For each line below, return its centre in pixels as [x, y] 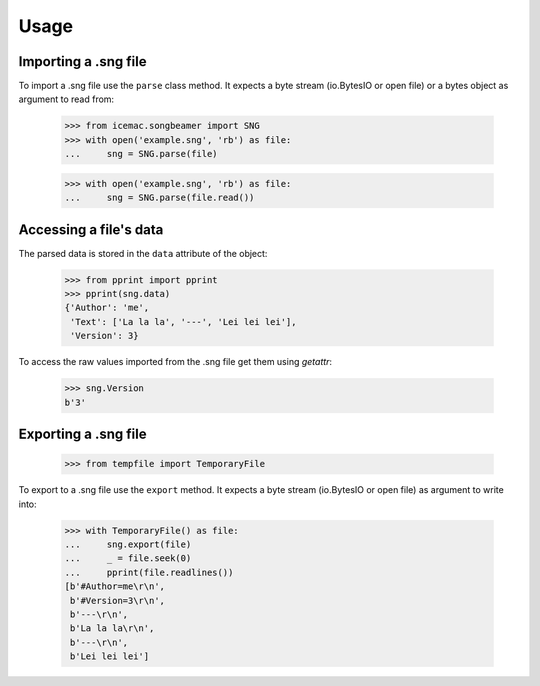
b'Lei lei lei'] [110, 656]
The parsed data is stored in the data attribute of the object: [143, 253]
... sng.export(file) [128, 544]
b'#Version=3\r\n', [117, 600]
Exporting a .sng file [82, 434]
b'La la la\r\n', [112, 628]
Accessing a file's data [91, 229]
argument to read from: [66, 99]
